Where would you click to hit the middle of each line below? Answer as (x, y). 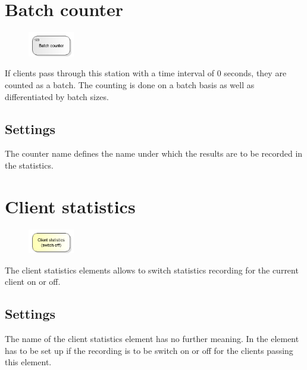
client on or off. (33, 282)
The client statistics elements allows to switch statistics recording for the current (152, 270)
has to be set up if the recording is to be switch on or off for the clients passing (149, 350)
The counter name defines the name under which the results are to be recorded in (154, 153)
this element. (28, 362)
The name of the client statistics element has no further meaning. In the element (152, 339)
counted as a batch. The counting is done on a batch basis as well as (130, 84)
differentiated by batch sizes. (57, 96)
